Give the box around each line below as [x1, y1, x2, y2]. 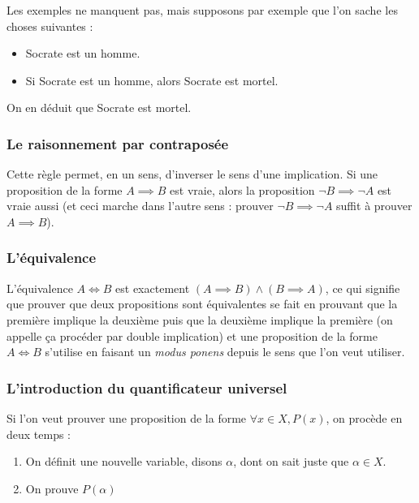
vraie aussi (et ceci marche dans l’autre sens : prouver [6, 197, 274, 214]
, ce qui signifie [325, 279, 400, 296]
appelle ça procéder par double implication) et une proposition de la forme [6, 327, 378, 344]
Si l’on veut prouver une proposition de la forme [6, 409, 247, 426]
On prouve [25, 479, 79, 497]
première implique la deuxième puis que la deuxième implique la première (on [6, 311, 393, 328]
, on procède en [326, 409, 403, 426]
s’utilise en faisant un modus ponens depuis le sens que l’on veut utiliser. [45, 343, 405, 360]
